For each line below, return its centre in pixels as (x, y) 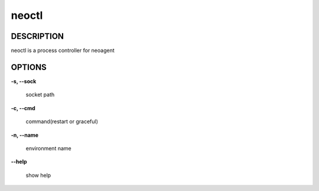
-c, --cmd (23, 108)
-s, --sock (24, 81)
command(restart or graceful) (62, 121)
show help (38, 175)
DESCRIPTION (38, 36)
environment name (48, 148)
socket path (40, 95)
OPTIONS (29, 67)
